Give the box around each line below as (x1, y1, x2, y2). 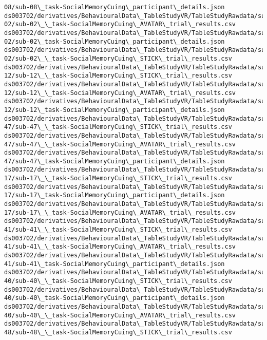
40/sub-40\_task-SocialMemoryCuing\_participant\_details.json (4, 294, 225, 302)
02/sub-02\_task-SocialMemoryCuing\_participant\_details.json (4, 37, 225, 45)
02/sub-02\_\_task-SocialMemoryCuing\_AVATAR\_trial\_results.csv (4, 21, 236, 28)
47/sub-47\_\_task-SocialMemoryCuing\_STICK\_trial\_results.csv (4, 123, 232, 131)
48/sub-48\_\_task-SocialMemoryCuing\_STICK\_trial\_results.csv (4, 328, 232, 336)
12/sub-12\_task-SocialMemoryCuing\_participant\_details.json (4, 106, 225, 114)
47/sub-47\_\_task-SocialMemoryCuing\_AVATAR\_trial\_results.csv (4, 140, 236, 148)
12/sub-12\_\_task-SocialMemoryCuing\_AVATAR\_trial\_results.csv (4, 89, 236, 97)
